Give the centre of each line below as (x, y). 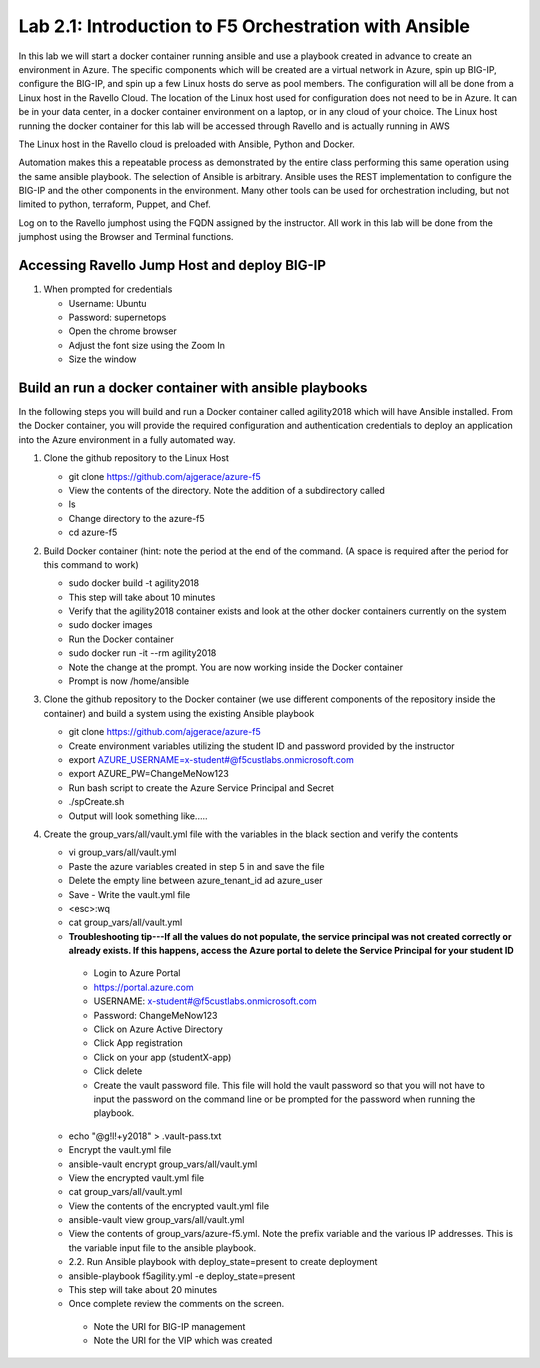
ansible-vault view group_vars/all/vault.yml (156, 1220)
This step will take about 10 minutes (142, 597)
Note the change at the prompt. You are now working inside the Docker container (236, 667)
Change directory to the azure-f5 (136, 518)
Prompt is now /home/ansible (129, 681)
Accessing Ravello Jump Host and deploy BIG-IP (172, 265)
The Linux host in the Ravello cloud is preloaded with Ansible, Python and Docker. (186, 144)
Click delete (118, 1071)
